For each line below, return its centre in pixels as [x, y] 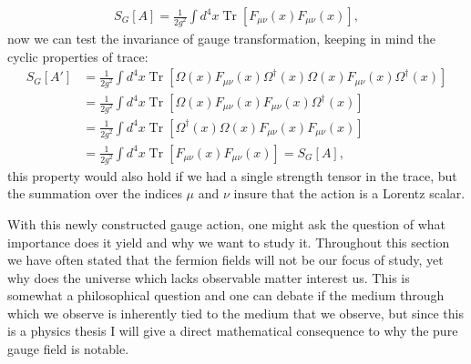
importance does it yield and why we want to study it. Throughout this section [229, 242]
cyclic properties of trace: [78, 56]
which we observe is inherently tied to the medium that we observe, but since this [235, 313]
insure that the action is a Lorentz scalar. [349, 193]
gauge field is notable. [68, 349]
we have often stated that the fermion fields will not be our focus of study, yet [225, 260]
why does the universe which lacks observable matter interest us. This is [209, 277]
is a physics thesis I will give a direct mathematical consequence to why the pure [233, 331]
